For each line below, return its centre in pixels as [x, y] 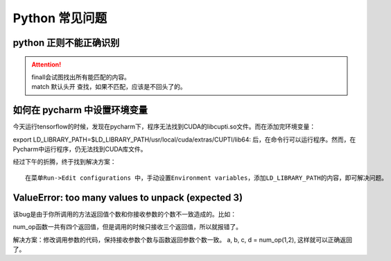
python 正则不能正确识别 [66, 43]
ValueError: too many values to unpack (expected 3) [128, 197]
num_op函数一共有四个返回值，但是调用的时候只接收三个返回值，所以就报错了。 [128, 227]
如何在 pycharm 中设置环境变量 [80, 110]
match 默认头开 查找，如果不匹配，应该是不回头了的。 [109, 87]
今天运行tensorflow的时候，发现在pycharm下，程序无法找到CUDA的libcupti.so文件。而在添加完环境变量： [164, 127]
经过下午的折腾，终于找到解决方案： [64, 162]
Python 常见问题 [60, 18]
